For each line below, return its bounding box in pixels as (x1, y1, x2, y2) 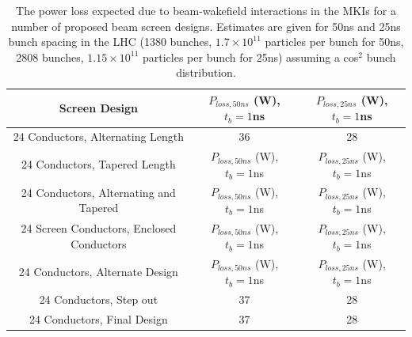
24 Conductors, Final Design (29, 311, 168, 328)
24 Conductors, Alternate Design (18, 263, 178, 280)
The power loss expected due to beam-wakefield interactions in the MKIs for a (16, 2, 396, 18)
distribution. (176, 64, 236, 81)
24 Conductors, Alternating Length (13, 128, 185, 145)
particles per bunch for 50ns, (265, 33, 404, 50)
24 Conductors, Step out (39, 291, 158, 308)
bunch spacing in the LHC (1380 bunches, (8, 33, 212, 50)
